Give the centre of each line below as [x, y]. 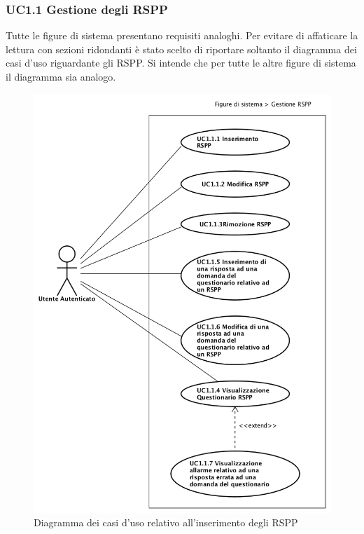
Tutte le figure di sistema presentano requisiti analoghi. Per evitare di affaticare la [182, 35]
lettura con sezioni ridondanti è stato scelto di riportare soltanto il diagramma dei [181, 49]
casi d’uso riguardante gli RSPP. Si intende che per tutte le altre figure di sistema [181, 63]
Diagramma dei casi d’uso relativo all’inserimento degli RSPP [166, 522]
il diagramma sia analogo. [61, 76]
